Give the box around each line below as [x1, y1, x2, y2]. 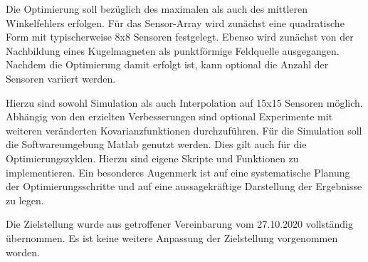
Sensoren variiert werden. [6, 70, 116, 85]
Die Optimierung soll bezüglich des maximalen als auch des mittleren [6, 1, 308, 16]
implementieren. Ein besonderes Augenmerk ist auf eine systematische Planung [6, 164, 350, 179]
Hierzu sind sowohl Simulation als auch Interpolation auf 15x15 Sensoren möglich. [6, 95, 363, 110]
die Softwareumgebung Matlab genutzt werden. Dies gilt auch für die [6, 137, 307, 152]
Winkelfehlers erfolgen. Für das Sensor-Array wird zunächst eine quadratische [6, 15, 345, 30]
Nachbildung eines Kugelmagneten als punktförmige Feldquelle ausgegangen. [6, 43, 340, 58]
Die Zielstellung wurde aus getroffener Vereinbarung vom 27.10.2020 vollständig [6, 216, 353, 231]
